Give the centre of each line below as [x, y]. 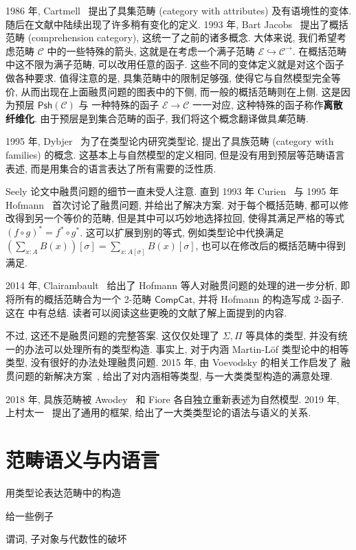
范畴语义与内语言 [83, 459]
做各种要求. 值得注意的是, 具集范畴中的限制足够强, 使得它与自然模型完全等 [173, 77]
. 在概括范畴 [320, 50]
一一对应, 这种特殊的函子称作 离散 [268, 105]
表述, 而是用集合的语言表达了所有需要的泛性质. [111, 168]
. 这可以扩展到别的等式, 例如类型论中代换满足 [182, 232]
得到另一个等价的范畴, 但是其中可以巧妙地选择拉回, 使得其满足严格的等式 [180, 218]
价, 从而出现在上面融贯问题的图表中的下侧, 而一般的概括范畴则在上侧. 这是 [173, 91]
